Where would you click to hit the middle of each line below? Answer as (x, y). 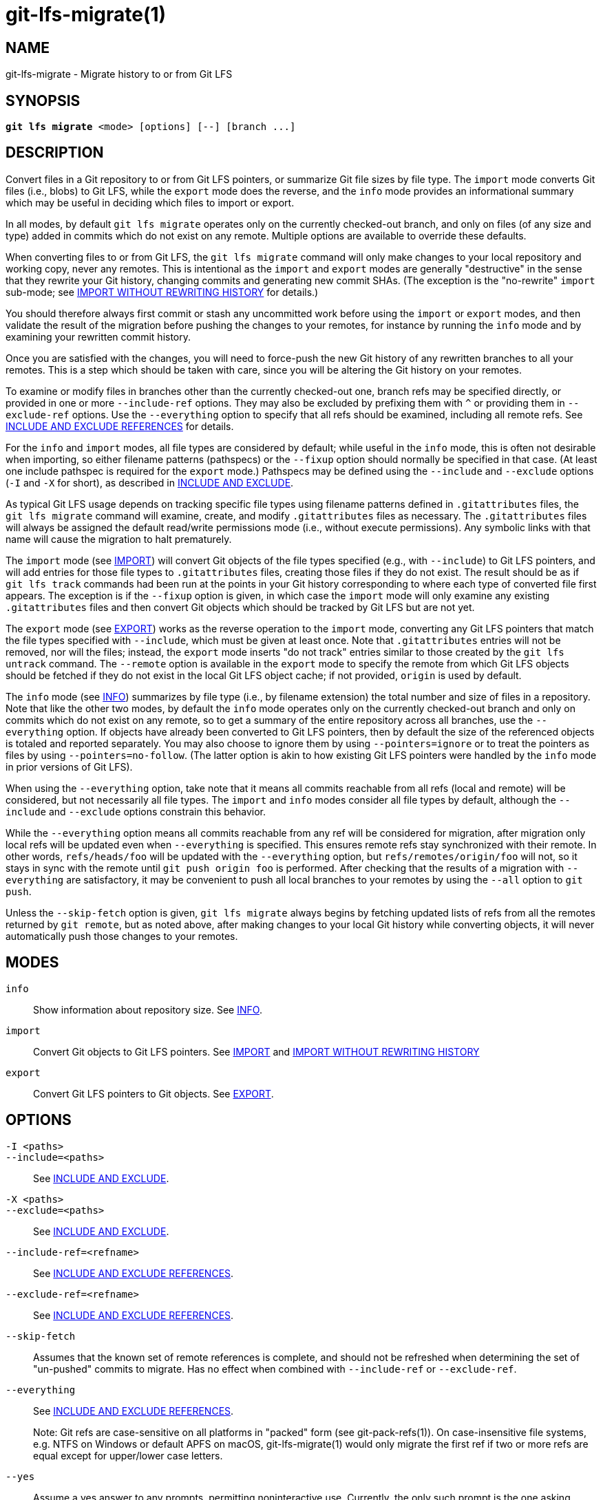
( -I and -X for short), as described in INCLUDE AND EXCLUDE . (150, 482)
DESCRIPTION (55, 153)
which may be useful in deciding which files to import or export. (150, 202)
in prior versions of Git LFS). (69, 767)
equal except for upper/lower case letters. (128, 1455)
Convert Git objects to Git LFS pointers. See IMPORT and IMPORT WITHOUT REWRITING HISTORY (256, 1051)
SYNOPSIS (43, 100)
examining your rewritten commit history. (98, 336)
